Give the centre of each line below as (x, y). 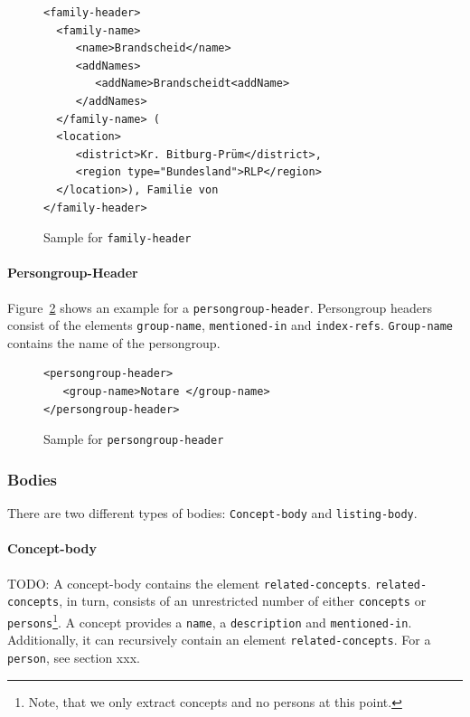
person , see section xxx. (74, 657)
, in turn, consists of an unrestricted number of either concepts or (243, 601)
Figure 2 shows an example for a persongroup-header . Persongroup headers (220, 307)
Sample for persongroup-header (134, 439)
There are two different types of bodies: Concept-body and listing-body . (212, 513)
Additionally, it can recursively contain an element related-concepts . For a (219, 640)
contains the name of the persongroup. (114, 342)
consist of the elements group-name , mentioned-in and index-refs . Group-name (230, 325)
